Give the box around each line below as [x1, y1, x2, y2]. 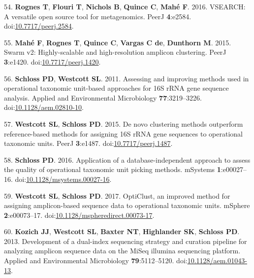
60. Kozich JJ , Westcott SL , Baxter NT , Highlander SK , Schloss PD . [4, 226, 240, 237]
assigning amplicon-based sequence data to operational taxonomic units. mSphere [4, 200, 250, 210]
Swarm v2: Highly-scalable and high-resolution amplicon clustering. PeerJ [4, 47, 226, 57]
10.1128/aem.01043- [187, 255, 248, 266]
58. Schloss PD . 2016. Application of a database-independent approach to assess [4, 154, 251, 165]
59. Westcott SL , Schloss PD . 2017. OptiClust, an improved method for [4, 190, 230, 201]
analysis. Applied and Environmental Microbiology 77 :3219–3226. [4, 92, 202, 103]
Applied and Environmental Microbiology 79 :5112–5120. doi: [4, 255, 188, 266]
